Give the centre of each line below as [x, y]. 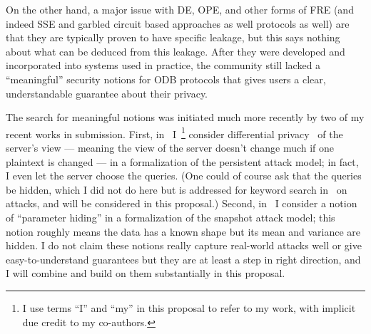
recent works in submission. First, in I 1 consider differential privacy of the [174, 132]
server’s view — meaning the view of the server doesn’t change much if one [170, 147]
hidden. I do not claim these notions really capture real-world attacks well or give [184, 245]
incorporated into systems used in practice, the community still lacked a [163, 65]
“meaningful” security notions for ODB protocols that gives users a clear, [166, 79]
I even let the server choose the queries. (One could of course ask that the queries [184, 176]
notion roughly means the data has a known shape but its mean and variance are [183, 231]
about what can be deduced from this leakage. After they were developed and [176, 51]
